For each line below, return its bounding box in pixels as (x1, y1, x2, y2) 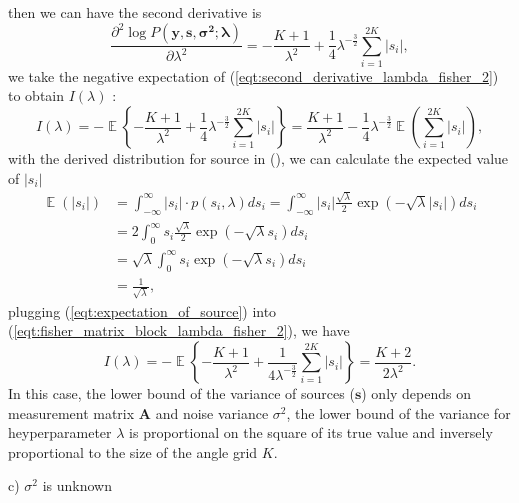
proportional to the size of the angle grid (8, 441, 258, 462)
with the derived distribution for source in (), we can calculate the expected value (8, 148, 509, 169)
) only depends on (361, 383, 472, 404)
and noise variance (155, 402, 269, 423)
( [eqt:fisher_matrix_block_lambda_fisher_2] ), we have (8, 320, 350, 341)
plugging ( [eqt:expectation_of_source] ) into (8, 300, 277, 321)
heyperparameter (8, 422, 112, 443)
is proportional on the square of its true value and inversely (129, 422, 493, 443)
